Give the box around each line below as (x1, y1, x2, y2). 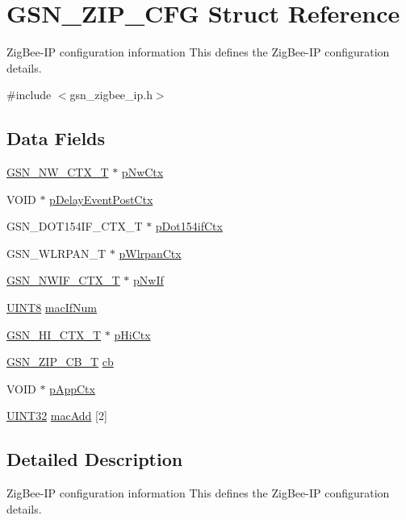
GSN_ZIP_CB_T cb (6, 353, 114, 370)
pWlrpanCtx (119, 244, 182, 261)
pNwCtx (121, 164, 164, 181)
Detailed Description (6, 447, 183, 472)
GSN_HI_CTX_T (6, 326, 102, 343)
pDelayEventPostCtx (49, 190, 153, 207)
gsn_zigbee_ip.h (69, 86, 153, 103)
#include (6, 86, 52, 103)
